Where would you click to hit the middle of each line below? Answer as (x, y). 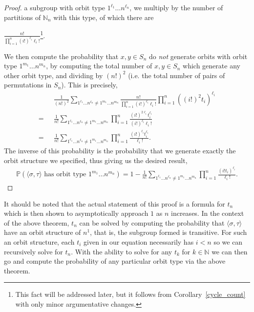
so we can (228, 241)
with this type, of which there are (104, 17)
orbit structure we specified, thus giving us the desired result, (96, 160)
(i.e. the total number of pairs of (177, 75)
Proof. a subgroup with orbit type (55, 7)
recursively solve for (33, 251)
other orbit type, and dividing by (53, 75)
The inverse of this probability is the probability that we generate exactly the (120, 151)
